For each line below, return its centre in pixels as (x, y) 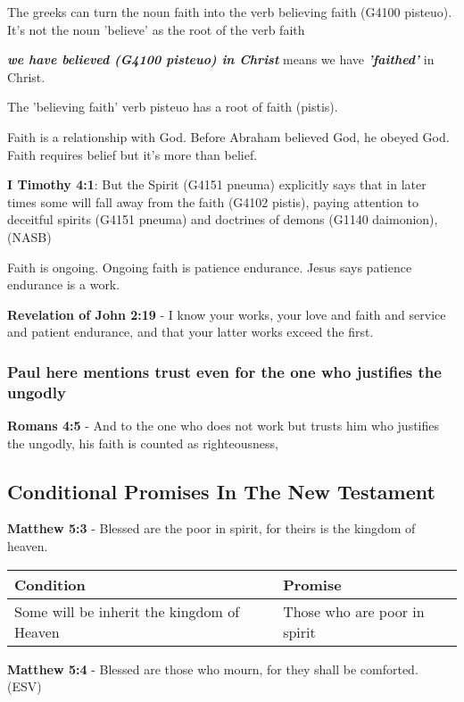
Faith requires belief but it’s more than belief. (133, 154)
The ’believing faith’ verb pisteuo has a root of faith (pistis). (173, 107)
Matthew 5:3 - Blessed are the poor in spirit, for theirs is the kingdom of (211, 528)
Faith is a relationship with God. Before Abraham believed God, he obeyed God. (228, 136)
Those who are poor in (354, 611)
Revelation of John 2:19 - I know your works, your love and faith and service (227, 314)
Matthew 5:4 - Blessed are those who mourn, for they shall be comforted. (213, 669)
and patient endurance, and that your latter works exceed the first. (191, 332)
